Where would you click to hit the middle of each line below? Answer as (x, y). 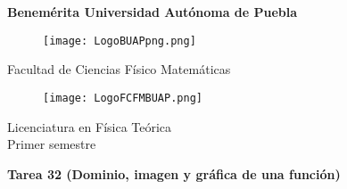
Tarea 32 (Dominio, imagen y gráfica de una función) (174, 173)
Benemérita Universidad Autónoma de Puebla (153, 12)
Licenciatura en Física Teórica (90, 126)
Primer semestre (52, 144)
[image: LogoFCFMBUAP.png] (123, 98)
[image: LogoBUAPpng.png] (120, 41)
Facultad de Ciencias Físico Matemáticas (119, 69)
